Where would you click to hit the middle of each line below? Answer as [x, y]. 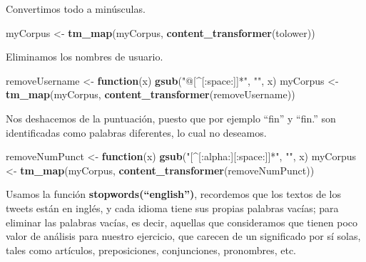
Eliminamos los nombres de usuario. [85, 57]
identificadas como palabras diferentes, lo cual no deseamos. [136, 132]
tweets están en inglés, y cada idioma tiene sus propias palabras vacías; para [172, 208]
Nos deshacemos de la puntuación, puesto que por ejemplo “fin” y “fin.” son [171, 118]
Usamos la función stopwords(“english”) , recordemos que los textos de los [173, 194]
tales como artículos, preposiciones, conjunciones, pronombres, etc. [151, 250]
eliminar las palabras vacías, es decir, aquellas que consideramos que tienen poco [182, 222]
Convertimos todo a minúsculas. [76, 9]
